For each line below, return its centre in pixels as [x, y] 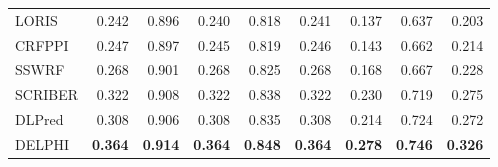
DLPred [39, 119]
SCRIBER [46, 94]
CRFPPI [42, 44]
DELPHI [42, 143]
